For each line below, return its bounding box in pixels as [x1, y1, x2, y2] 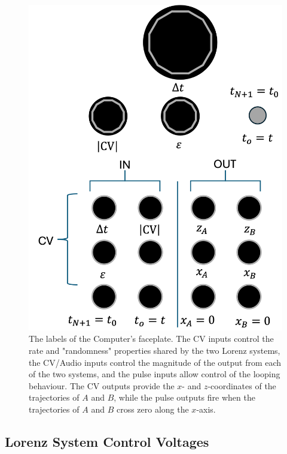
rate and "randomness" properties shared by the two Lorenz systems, [29, 344, 280, 356]
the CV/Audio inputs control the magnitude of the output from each [29, 356, 282, 368]
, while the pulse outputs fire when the [114, 391, 255, 404]
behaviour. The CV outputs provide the [29, 379, 175, 392]
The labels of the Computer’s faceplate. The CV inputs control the [29, 332, 274, 345]
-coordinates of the [207, 379, 276, 392]
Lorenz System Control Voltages [5, 432, 209, 450]
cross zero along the [116, 402, 189, 415]
